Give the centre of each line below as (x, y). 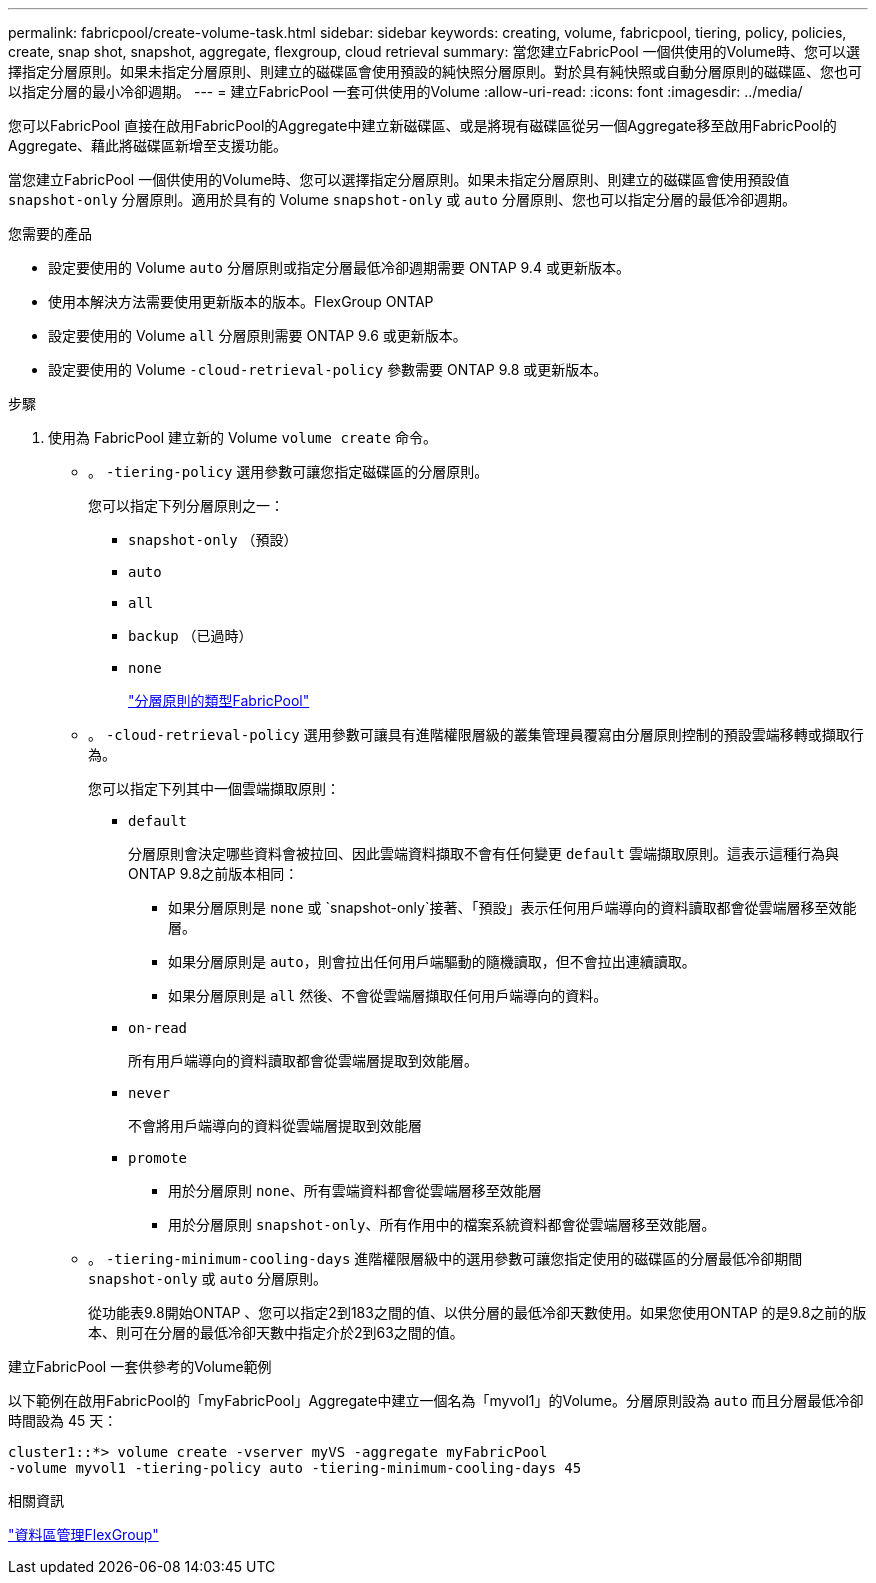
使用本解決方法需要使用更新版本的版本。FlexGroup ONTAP (241, 301)
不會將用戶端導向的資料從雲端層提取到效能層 (275, 1125)
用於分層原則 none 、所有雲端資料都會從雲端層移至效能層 (355, 1190)
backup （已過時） (190, 635)
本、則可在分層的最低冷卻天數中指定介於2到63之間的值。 (276, 1332)
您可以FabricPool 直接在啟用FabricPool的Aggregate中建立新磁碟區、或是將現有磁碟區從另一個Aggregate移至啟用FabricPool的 (422, 125)
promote (158, 1158)
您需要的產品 (50, 233)
